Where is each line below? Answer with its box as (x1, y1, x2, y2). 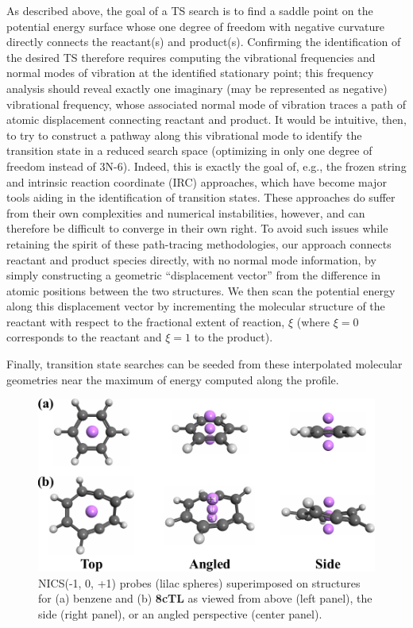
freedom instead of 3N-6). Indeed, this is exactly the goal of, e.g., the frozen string (6, 157, 407, 174)
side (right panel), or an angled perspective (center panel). (38, 605, 322, 622)
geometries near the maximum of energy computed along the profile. (6, 371, 339, 387)
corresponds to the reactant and (6, 329, 162, 345)
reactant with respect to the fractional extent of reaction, (6, 313, 285, 329)
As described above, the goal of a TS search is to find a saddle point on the (6, 2, 373, 18)
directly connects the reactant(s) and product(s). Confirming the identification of (6, 33, 401, 50)
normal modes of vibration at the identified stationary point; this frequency (6, 64, 374, 81)
